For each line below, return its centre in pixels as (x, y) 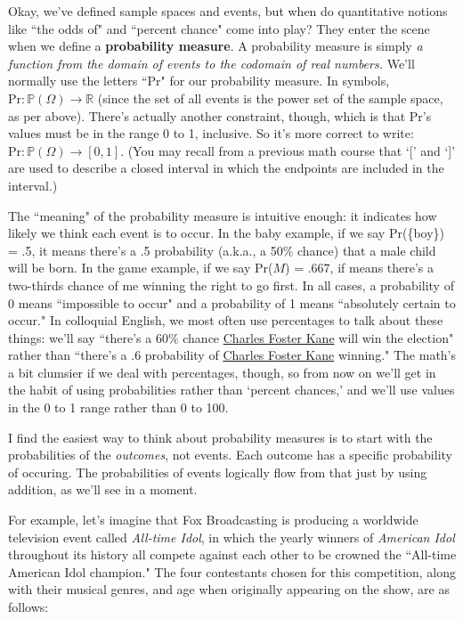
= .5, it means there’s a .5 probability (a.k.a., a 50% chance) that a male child (222, 250)
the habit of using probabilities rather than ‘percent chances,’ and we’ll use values (231, 390)
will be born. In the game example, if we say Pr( (141, 268)
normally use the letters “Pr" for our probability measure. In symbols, (199, 81)
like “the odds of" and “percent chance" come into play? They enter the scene (219, 28)
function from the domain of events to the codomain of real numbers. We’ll (211, 63)
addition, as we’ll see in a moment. (103, 489)
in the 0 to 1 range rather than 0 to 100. (118, 407)
